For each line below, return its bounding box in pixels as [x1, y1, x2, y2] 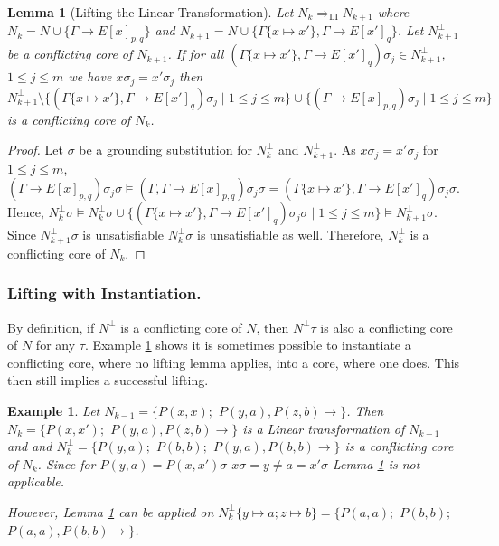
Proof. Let [7, 140, 63, 159]
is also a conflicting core [320, 317, 453, 336]
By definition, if [7, 317, 95, 336]
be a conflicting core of [7, 44, 133, 63]
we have [68, 67, 112, 86]
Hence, [7, 202, 44, 221]
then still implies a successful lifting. [7, 371, 209, 390]
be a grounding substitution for [79, 140, 252, 159]
